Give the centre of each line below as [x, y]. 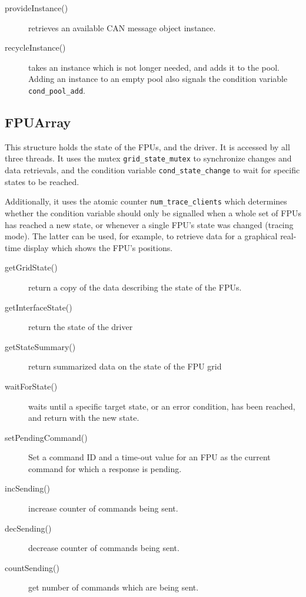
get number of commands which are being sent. [114, 587]
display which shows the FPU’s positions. [98, 247]
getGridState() [31, 267]
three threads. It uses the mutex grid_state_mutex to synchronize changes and [148, 158]
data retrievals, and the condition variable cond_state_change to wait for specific [152, 170]
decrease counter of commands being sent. [104, 548]
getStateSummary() [40, 346]
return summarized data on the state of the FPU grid [125, 366]
